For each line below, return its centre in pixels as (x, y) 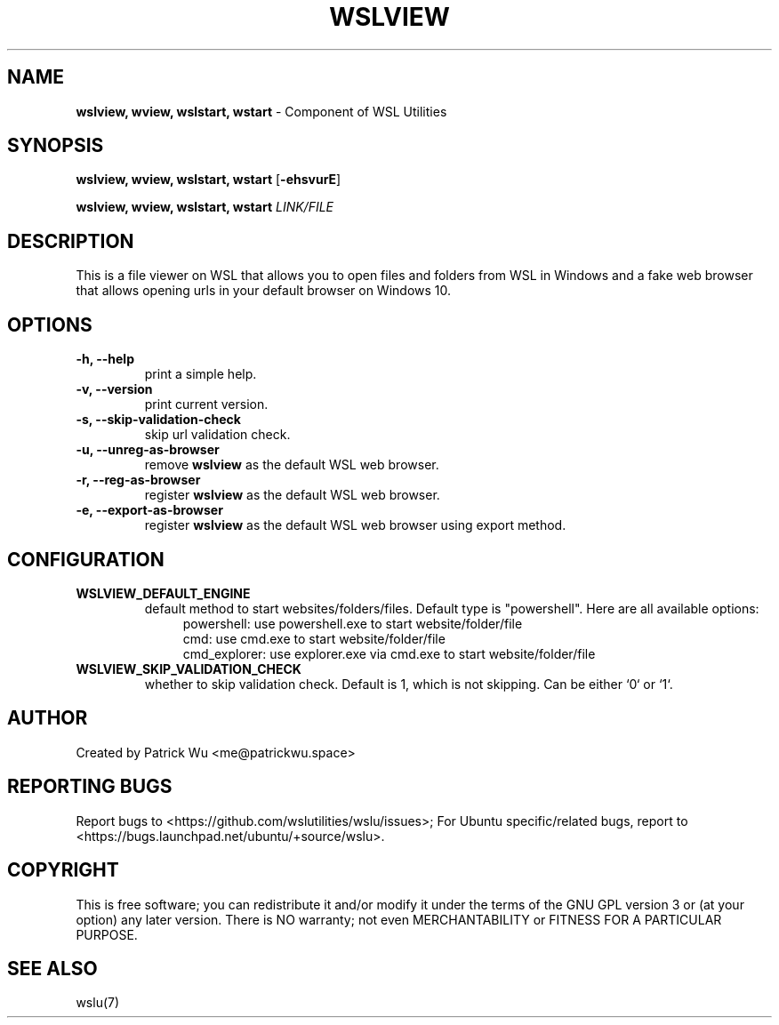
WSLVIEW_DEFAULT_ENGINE (163, 593)
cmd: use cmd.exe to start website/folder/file (314, 638)
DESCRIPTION (71, 241)
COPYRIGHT (63, 870)
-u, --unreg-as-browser (148, 450)
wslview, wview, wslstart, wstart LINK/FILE (205, 207)
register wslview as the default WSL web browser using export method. (355, 525)
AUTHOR (48, 718)
